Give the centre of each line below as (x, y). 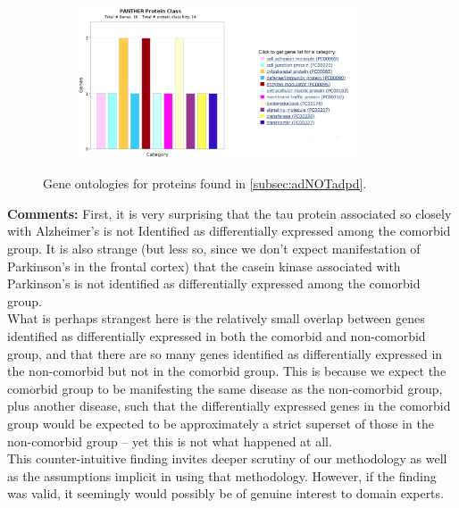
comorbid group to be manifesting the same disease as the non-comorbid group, (225, 388)
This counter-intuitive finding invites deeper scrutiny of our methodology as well (227, 458)
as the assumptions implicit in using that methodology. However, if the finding (222, 475)
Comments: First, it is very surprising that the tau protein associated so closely (229, 213)
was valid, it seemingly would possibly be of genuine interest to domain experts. (225, 493)
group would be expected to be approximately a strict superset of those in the (221, 423)
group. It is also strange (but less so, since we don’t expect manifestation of (214, 248)
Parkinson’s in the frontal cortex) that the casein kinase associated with (204, 266)
